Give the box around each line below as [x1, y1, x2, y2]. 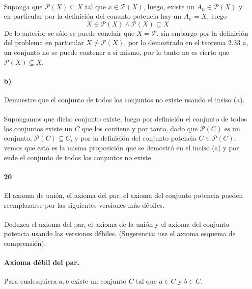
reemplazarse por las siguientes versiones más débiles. [4, 199, 165, 210]
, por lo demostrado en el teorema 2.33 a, [124, 37, 248, 48]
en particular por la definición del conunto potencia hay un [4, 11, 182, 21]
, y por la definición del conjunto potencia [70, 133, 196, 143]
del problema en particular [4, 37, 84, 48]
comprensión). [4, 238, 46, 248]
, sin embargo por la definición [156, 27, 249, 38]
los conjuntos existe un [4, 123, 73, 133]
